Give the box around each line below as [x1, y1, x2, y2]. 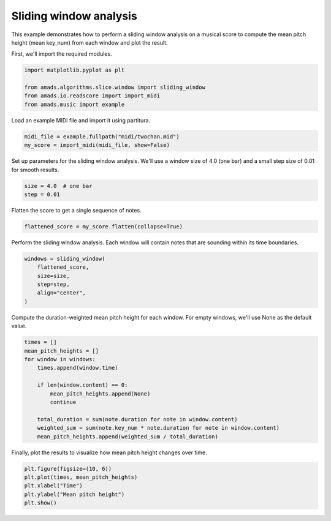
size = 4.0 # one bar [24, 182, 93, 189]
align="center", [37, 290, 86, 296]
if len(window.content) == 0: [37, 381, 128, 389]
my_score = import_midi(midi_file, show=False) [24, 141, 170, 149]
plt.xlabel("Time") [24, 482, 83, 489]
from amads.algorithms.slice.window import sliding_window [24, 84, 205, 91]
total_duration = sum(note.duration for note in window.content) [37, 416, 238, 422]
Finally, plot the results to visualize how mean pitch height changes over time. [11, 449, 208, 456]
